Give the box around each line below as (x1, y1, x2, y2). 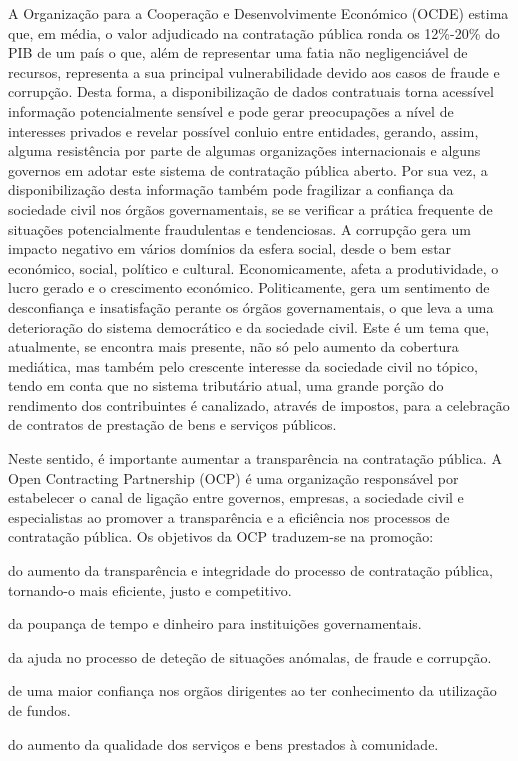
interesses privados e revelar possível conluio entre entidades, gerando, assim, (8, 120, 479, 141)
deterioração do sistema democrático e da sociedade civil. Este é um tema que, (8, 316, 490, 337)
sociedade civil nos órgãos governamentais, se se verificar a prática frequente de (8, 198, 493, 219)
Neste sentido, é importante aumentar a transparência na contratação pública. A (8, 448, 502, 469)
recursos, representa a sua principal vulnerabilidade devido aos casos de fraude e (8, 61, 500, 82)
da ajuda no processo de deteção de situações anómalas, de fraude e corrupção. (8, 646, 492, 667)
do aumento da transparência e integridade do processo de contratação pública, (8, 560, 493, 581)
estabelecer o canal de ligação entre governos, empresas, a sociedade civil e (8, 487, 464, 508)
